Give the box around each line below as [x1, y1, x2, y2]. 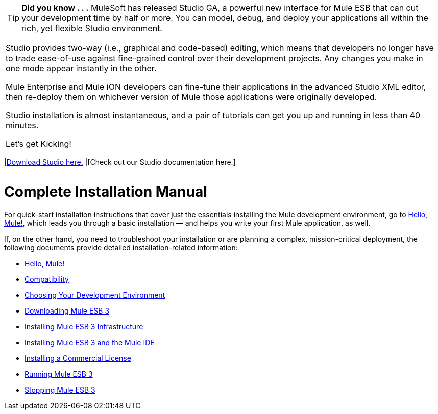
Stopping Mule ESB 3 [25, 385, 95, 394]
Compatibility [25, 274, 69, 283]
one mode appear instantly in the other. [6, 63, 157, 73]
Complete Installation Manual [4, 183, 207, 200]
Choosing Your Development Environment [25, 290, 165, 299]
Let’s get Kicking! [6, 139, 71, 149]
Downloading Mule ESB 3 [25, 306, 110, 315]
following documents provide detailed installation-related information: [4, 243, 238, 252]
